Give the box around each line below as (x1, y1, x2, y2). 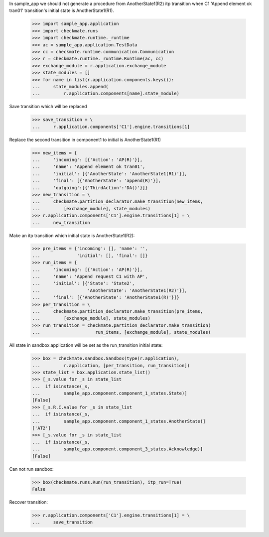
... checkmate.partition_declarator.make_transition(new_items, (32, 199, 203, 204)
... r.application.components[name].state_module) (32, 91, 179, 97)
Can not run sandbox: (9, 466, 54, 472)
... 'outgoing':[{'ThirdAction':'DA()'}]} (32, 185, 148, 190)
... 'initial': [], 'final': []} (32, 253, 148, 259)
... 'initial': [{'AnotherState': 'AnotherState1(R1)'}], (32, 171, 187, 176)
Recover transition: (9, 499, 48, 505)
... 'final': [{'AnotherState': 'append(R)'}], (32, 178, 161, 184)
